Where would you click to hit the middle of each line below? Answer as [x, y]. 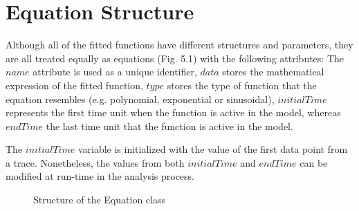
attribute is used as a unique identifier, [115, 72]
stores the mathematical [273, 72]
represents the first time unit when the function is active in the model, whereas [173, 112]
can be [314, 162]
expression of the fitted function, [74, 85]
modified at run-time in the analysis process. [100, 176]
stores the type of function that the [242, 85]
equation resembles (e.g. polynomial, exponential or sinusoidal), [140, 99]
